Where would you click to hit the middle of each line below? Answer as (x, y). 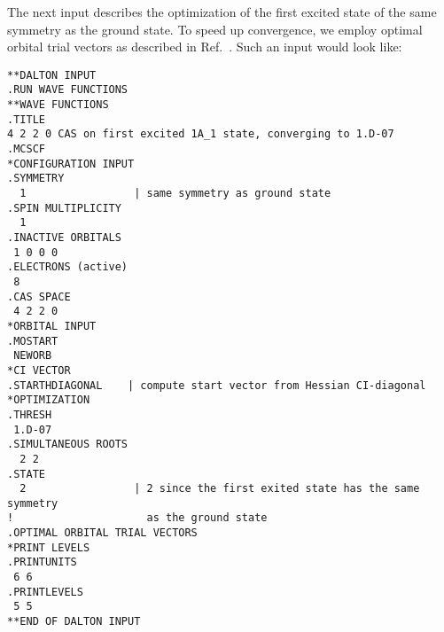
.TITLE (26, 119)
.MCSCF (26, 149)
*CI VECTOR (39, 370)
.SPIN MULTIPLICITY (64, 208)
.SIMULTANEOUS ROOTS (68, 445)
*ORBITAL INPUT (52, 326)
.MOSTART (33, 341)
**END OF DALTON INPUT (74, 622)
